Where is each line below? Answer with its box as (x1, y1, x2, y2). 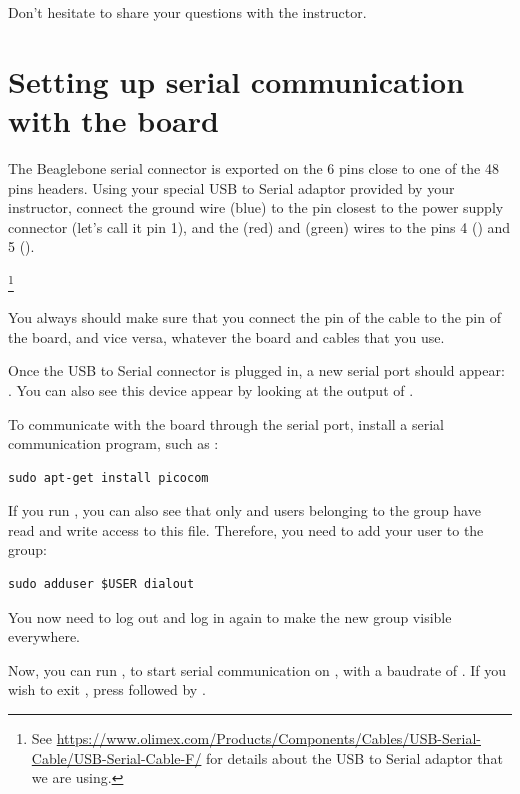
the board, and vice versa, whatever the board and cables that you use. (8, 326, 445, 347)
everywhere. (8, 626, 81, 647)
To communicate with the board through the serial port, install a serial (8, 413, 445, 434)
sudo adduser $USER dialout (8, 577, 195, 592)
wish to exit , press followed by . (8, 679, 206, 700)
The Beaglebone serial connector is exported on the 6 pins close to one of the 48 (8, 157, 499, 178)
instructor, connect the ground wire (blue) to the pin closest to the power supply (8, 197, 504, 218)
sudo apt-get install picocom (8, 470, 209, 485)
